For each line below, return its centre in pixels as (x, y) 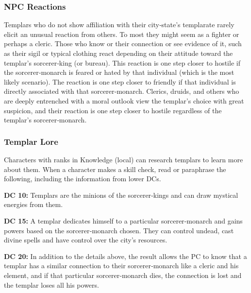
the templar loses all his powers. (51, 284)
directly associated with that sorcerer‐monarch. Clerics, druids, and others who (122, 91)
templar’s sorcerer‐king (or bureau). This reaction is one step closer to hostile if (122, 62)
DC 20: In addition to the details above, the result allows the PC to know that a (125, 256)
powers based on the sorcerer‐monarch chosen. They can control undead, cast (119, 230)
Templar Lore (31, 141)
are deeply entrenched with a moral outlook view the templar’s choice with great (124, 100)
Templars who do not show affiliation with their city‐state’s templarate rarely (119, 25)
